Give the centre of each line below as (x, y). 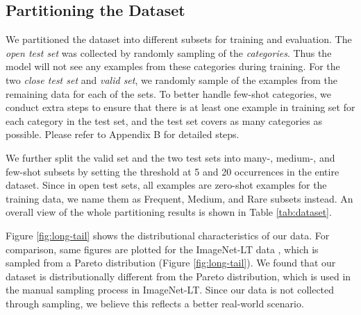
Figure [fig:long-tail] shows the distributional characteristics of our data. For (168, 235)
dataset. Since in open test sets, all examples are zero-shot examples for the (166, 185)
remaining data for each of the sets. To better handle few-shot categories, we (169, 93)
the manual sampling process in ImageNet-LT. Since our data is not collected (170, 290)
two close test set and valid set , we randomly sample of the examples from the (171, 79)
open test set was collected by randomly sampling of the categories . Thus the (169, 52)
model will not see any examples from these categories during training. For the (173, 66)
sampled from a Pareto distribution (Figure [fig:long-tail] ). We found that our (171, 263)
